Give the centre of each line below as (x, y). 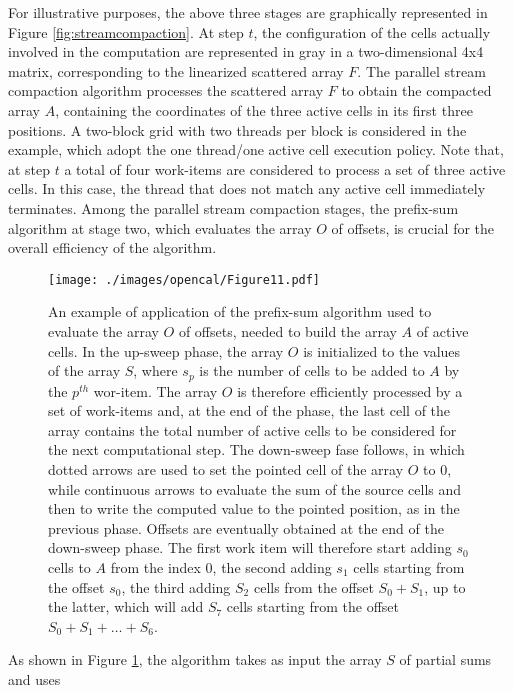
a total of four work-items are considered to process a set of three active (285, 168)
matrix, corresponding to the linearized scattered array (176, 70)
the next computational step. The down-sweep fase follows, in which (256, 449)
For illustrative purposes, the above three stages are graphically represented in (248, 12)
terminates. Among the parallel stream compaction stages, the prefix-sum (233, 207)
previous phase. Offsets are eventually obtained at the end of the (246, 527)
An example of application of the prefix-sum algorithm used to (240, 311)
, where (155, 370)
